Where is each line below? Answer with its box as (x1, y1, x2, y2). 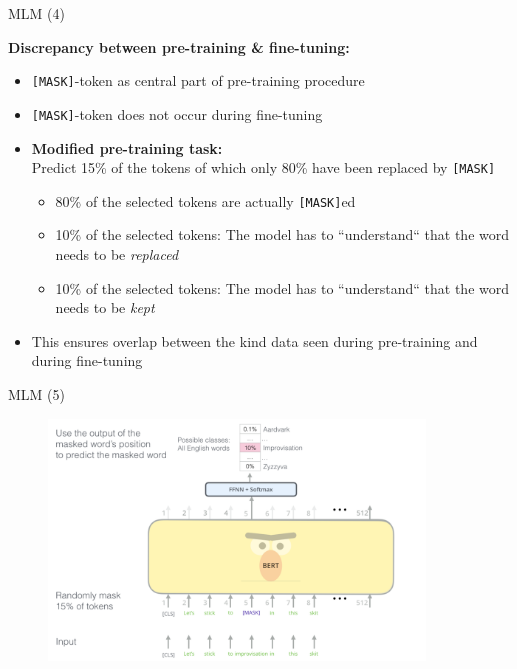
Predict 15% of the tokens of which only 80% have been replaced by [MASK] (31, 157, 496, 178)
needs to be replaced (55, 244, 179, 264)
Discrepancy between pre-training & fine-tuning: (8, 36, 350, 57)
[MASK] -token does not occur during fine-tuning (31, 103, 323, 124)
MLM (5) (8, 383, 65, 404)
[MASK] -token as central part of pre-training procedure (31, 70, 365, 91)
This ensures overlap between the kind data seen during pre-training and (31, 330, 478, 351)
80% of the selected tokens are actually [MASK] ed (55, 190, 356, 211)
